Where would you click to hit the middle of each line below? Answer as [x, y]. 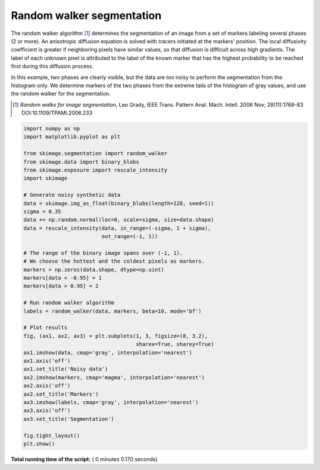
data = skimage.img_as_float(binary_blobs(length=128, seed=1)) [119, 203]
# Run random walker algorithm [69, 303]
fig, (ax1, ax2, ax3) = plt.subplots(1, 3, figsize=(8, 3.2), [116, 336]
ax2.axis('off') [47, 386]
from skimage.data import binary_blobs [81, 162]
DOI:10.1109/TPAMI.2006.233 [57, 113]
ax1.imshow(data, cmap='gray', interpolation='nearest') [108, 352]
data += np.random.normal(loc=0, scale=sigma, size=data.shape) [119, 220]
